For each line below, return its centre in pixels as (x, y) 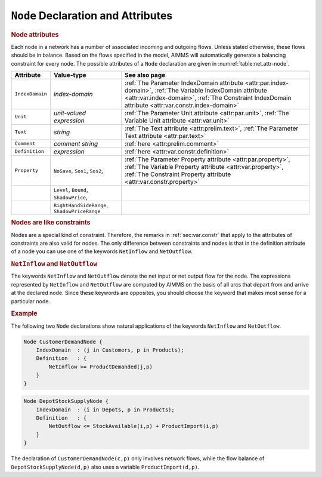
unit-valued (70, 113)
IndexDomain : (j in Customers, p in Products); (110, 350)
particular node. (31, 301)
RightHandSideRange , (81, 205)
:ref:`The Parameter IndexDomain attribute (184, 82)
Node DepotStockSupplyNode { (66, 401)
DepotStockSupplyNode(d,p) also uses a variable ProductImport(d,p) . (105, 467)
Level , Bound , (71, 189)
